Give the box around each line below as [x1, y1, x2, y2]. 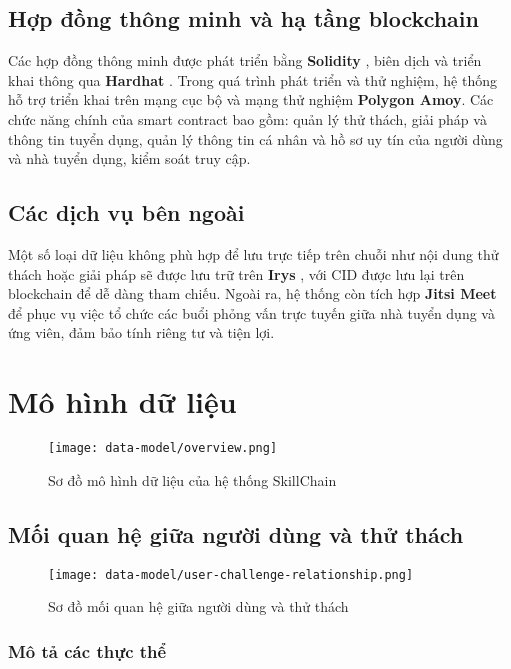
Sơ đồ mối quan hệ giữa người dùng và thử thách [48, 596, 349, 617]
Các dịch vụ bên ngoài [8, 197, 245, 228]
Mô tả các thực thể [8, 638, 167, 663]
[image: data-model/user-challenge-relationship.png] [48, 567, 414, 582]
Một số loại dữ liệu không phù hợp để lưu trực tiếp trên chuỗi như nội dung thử [8, 243, 499, 264]
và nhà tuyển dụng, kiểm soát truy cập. [8, 148, 251, 169]
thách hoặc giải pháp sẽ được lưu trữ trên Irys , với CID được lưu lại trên [8, 263, 465, 284]
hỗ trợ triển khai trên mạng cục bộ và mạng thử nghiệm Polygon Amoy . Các [8, 89, 494, 110]
